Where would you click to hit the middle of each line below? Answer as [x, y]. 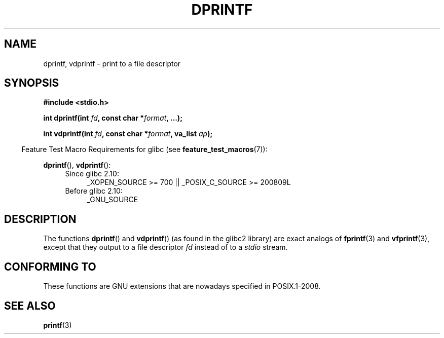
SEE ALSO [30, 306]
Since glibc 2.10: [92, 174]
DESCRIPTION [40, 219]
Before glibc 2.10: [94, 191]
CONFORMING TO [50, 267]
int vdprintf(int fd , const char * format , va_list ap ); [128, 134]
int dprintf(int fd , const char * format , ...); [113, 118]
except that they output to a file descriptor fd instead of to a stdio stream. [165, 247]
